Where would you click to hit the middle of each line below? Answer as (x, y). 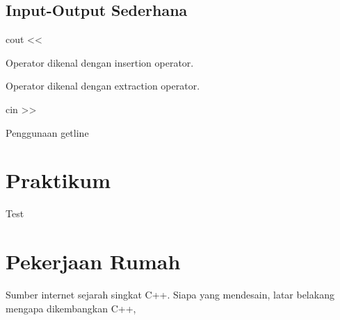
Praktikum (58, 180)
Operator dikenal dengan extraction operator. (103, 86)
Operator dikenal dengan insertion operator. (100, 62)
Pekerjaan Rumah (93, 261)
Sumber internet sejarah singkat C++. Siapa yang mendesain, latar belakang (170, 295)
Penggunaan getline (47, 132)
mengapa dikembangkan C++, (71, 308)
